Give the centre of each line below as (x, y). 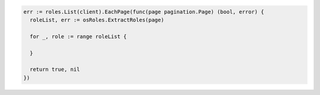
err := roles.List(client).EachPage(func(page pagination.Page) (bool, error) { (144, 12)
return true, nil (55, 70)
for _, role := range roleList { (78, 36)
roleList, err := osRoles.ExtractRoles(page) (97, 20)
